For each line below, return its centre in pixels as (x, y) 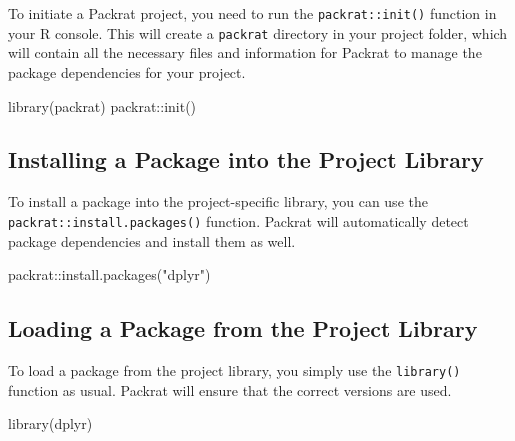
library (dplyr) (50, 423)
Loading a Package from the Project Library (243, 328)
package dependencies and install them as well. (152, 240)
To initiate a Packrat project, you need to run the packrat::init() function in (252, 13)
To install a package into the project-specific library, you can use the (218, 201)
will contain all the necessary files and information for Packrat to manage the (245, 52)
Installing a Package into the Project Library (246, 159)
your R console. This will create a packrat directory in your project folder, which (258, 32)
